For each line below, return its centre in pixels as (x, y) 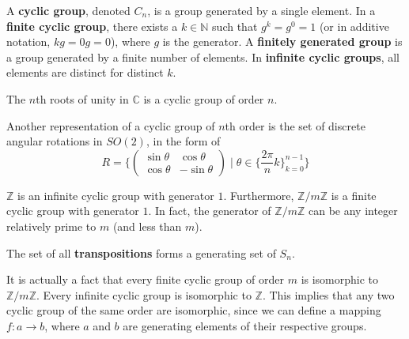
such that (235, 26)
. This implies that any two (328, 294)
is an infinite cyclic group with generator (116, 195)
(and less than (147, 226)
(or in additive (354, 26)
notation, (28, 41)
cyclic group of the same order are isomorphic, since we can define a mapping (194, 310)
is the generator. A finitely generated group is (282, 41)
